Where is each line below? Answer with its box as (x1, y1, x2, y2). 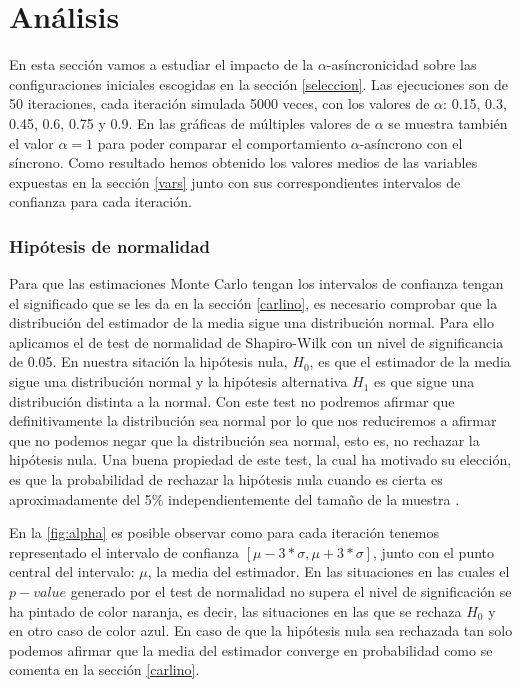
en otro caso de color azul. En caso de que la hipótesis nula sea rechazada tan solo (9, 620, 513, 641)
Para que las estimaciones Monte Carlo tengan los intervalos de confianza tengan (9, 273, 504, 294)
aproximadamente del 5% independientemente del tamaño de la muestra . (9, 488, 460, 509)
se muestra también (388, 112, 508, 133)
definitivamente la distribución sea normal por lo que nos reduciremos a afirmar (9, 410, 497, 431)
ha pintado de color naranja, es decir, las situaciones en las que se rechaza (9, 600, 462, 621)
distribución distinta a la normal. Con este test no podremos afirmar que (9, 390, 455, 411)
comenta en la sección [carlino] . (9, 659, 200, 680)
